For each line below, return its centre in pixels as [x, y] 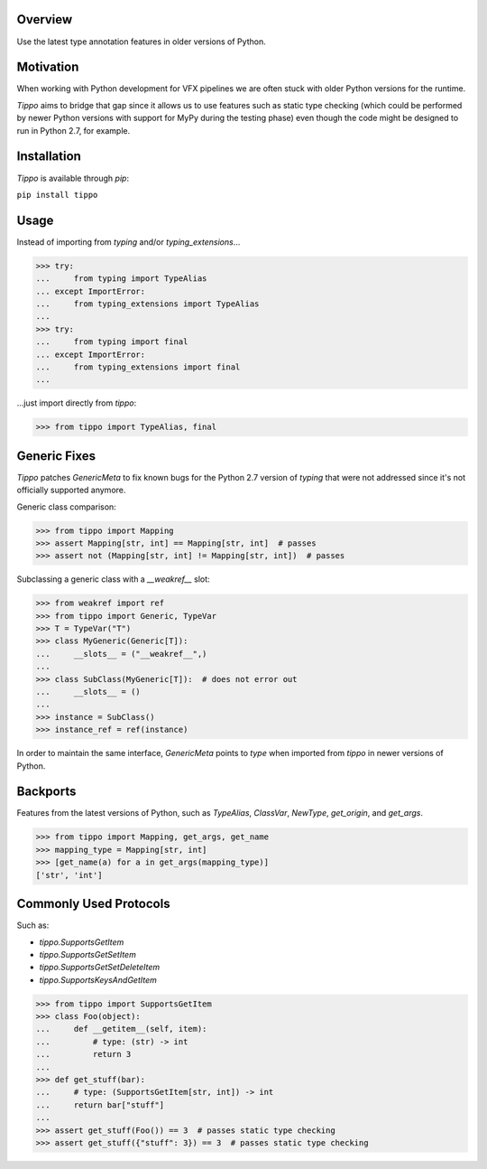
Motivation [48, 67]
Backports [46, 792]
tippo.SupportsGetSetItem [88, 954]
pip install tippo [57, 195]
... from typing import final [112, 342]
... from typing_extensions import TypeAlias [147, 304]
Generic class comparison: [66, 507]
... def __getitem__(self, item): [121, 1029]
